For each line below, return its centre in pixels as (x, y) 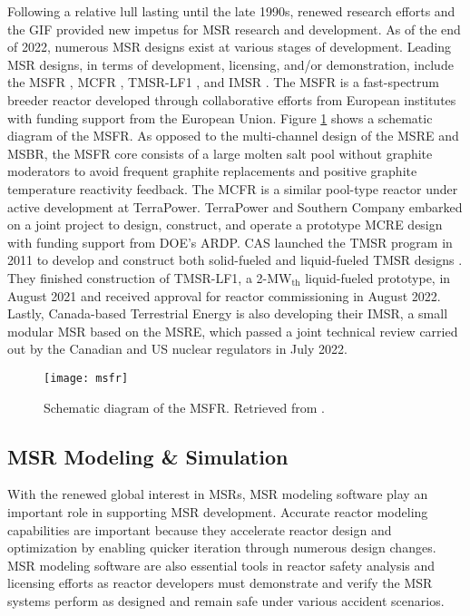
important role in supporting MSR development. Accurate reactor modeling (218, 511)
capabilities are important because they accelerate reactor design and (200, 529)
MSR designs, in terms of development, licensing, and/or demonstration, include (230, 64)
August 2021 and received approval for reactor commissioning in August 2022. (224, 295)
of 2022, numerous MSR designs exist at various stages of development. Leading (230, 47)
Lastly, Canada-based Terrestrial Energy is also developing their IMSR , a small (228, 313)
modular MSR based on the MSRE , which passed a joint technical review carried (233, 331)
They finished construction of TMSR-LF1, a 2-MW (150, 277)
